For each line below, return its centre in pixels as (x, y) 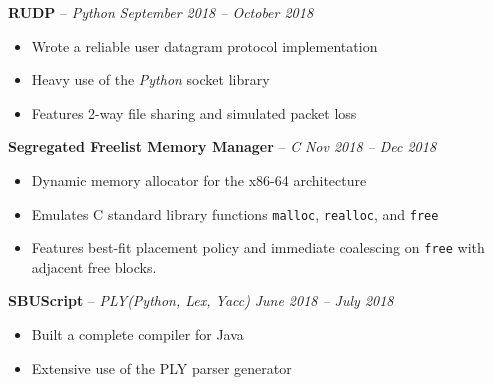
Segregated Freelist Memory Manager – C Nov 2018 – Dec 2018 (222, 146)
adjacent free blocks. (94, 266)
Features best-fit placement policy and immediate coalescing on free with (258, 247)
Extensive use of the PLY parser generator (161, 367)
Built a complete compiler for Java (137, 334)
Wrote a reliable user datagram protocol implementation (204, 45)
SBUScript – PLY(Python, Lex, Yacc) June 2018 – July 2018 (201, 300)
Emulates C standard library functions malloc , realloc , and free (235, 213)
